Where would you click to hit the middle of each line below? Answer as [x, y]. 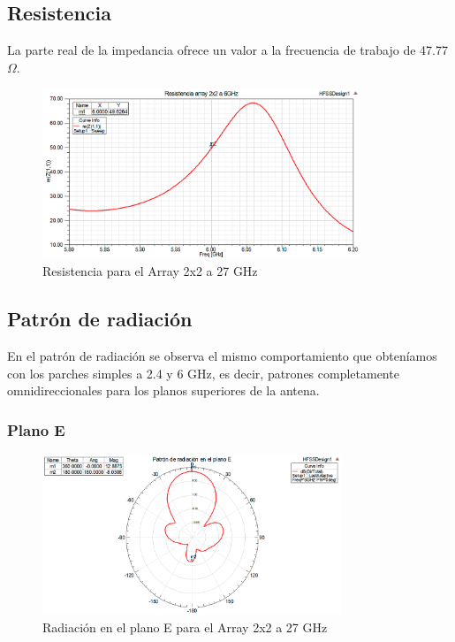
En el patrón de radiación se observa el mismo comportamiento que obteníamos [222, 356]
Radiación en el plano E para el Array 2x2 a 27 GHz [185, 627]
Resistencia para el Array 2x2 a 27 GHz [150, 271]
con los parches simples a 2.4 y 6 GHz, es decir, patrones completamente [203, 373]
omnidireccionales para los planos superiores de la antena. [163, 390]
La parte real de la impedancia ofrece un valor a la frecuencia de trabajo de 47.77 [227, 50]
